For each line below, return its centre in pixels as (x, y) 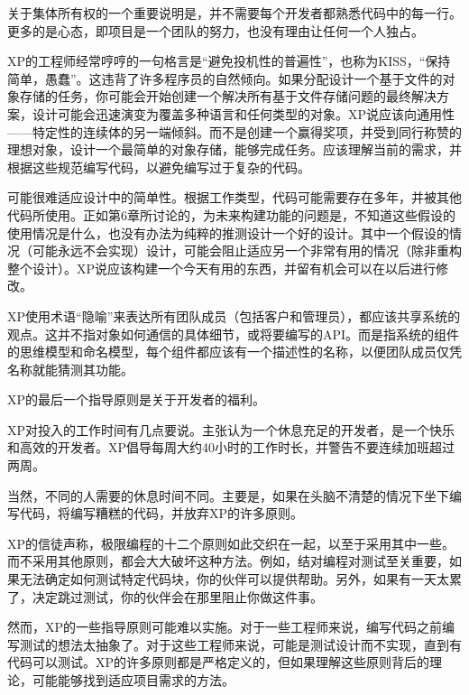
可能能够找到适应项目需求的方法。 (133, 680)
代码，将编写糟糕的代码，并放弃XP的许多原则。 (161, 513)
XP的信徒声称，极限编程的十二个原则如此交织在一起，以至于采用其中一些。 (231, 543)
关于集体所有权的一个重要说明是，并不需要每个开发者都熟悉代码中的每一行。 (234, 13)
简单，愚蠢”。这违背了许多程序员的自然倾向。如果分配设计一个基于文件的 (225, 78)
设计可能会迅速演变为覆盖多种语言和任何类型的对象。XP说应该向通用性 (244, 113)
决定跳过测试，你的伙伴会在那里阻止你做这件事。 (177, 596)
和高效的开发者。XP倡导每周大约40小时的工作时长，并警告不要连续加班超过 (231, 447)
